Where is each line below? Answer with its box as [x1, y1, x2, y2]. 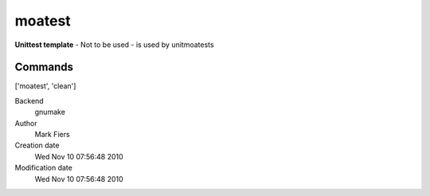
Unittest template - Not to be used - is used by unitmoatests [14, 40, 214, 49]
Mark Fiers [34, 130, 71, 139]
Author [14, 118, 37, 127]
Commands [14, 61, 74, 74]
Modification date [14, 163, 73, 173]
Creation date [14, 140, 60, 151]
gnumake [34, 108, 65, 117]
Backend [14, 96, 44, 105]
